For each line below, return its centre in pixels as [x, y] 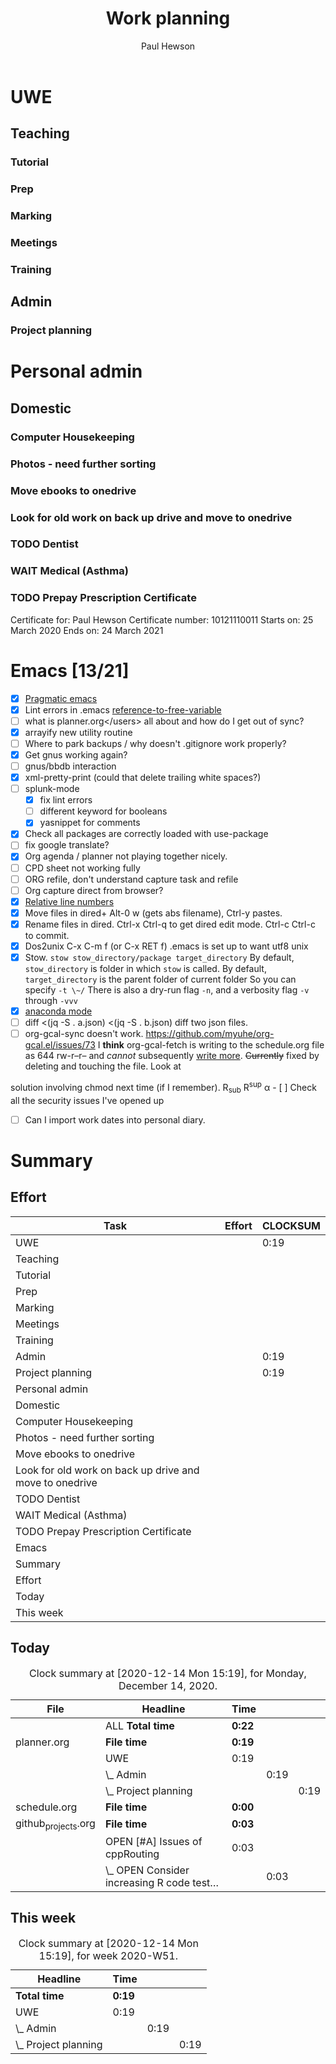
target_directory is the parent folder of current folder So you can [160, 979]
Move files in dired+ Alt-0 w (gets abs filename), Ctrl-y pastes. [153, 913]
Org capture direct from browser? [94, 890]
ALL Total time [139, 1725]
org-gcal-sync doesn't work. [84, 1034]
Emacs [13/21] [70, 670]
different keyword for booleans [103, 811]
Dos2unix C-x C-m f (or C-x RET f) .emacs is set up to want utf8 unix [166, 946]
